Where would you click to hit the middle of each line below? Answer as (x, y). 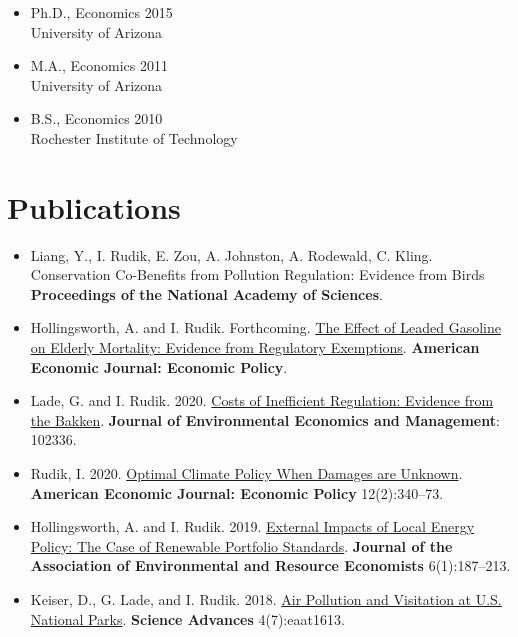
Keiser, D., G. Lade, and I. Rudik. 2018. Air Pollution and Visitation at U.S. (266, 599)
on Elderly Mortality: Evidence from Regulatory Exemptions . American (255, 347)
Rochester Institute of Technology (134, 137)
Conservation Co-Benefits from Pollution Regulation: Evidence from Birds (257, 274)
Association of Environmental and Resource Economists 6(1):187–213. (270, 565)
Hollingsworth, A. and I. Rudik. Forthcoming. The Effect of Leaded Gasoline (265, 327)
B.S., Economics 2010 (96, 118)
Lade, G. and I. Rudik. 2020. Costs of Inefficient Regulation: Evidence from (262, 400)
